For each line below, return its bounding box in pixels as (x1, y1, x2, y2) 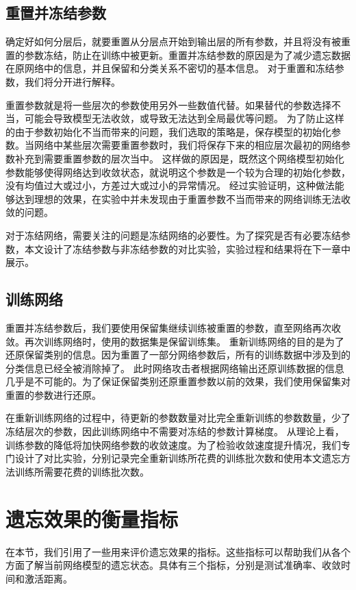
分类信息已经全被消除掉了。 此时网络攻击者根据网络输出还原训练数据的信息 (5, 360, 344, 375)
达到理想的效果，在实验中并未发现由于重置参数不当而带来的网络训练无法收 (14, 191, 351, 206)
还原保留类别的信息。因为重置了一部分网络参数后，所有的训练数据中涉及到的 (5, 347, 351, 362)
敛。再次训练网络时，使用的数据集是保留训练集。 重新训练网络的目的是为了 (5, 334, 344, 348)
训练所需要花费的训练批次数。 (14, 464, 149, 478)
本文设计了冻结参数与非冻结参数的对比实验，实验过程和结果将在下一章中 (24, 241, 351, 256)
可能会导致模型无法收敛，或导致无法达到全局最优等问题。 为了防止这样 (24, 111, 344, 125)
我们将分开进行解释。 (24, 74, 120, 88)
